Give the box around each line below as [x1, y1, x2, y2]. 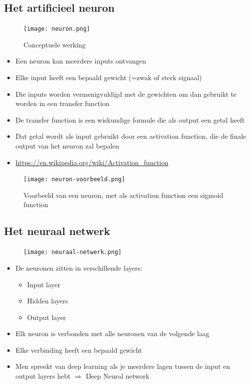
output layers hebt [15, 371, 71, 381]
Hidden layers [27, 296, 68, 306]
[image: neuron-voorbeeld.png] [23, 176, 125, 183]
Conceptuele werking [23, 39, 86, 49]
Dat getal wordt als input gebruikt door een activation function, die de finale [15, 131, 246, 141]
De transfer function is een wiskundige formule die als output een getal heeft [15, 114, 245, 125]
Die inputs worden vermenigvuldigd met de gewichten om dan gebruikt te [15, 88, 237, 99]
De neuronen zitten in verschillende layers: [15, 262, 142, 273]
